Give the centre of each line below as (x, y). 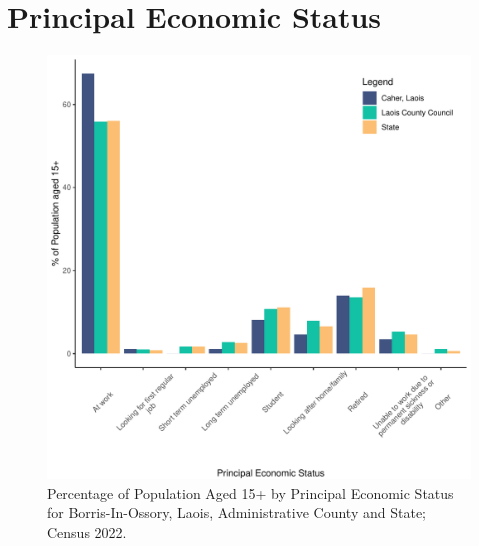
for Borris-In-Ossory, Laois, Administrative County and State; (236, 512)
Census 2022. (87, 531)
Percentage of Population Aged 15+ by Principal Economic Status (250, 492)
